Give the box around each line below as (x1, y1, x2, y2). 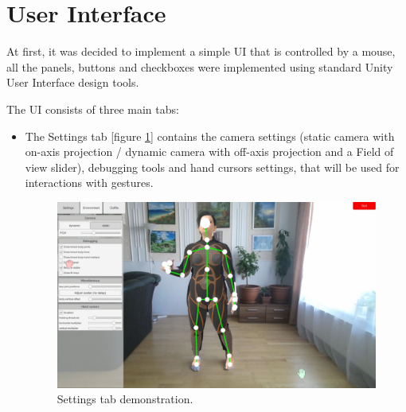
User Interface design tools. (6, 74, 139, 91)
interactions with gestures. (25, 174, 154, 191)
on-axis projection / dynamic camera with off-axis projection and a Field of (25, 143, 394, 160)
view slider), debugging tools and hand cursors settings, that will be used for (25, 158, 400, 175)
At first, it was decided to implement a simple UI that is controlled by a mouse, (6, 43, 396, 60)
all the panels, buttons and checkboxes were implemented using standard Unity (6, 58, 393, 75)
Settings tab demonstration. (57, 391, 193, 407)
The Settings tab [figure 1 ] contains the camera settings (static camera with (25, 127, 395, 144)
